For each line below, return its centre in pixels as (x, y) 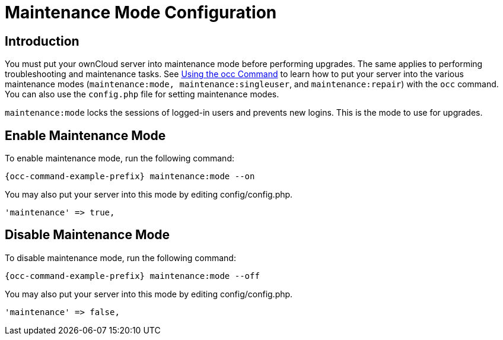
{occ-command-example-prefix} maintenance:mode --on (130, 177)
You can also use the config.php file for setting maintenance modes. (142, 94)
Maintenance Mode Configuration (141, 12)
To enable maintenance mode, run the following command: (120, 158)
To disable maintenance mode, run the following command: (120, 258)
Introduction (42, 41)
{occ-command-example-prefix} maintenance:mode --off (132, 276)
